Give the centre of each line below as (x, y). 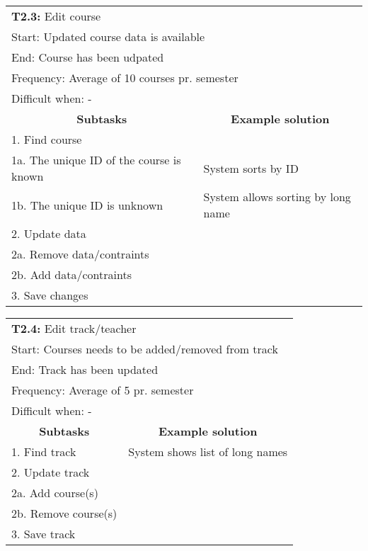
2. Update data (49, 233)
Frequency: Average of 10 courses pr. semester (125, 78)
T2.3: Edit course (56, 16)
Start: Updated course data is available (108, 36)
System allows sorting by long (277, 197)
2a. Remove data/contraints (80, 254)
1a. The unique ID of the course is (96, 160)
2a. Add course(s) (55, 493)
